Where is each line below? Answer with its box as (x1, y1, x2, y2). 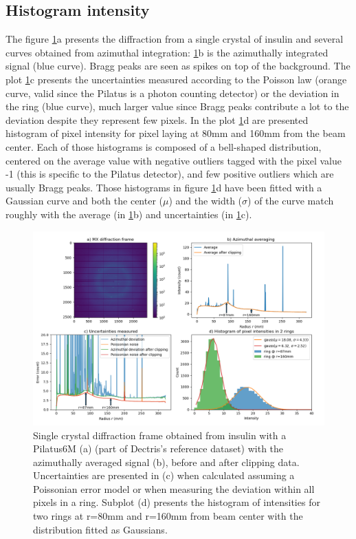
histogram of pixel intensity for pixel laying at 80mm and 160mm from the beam (5, 126, 346, 140)
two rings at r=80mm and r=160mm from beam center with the (33, 509, 303, 523)
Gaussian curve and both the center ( (5, 193, 163, 208)
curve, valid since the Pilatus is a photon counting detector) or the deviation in (5, 85, 340, 100)
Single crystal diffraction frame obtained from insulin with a (33, 427, 287, 442)
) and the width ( (168, 193, 243, 208)
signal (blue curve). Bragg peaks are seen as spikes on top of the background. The (5, 59, 351, 73)
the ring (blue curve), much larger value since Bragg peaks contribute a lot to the (5, 99, 349, 114)
